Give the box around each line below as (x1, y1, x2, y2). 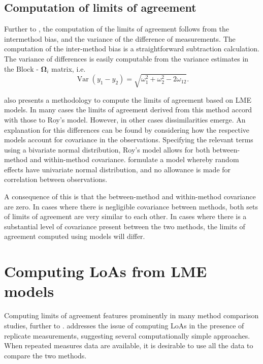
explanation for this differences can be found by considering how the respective (4, 124, 250, 135)
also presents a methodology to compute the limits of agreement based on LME (4, 94, 251, 105)
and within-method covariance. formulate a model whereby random (29, 154, 239, 165)
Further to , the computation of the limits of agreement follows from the (4, 23, 229, 34)
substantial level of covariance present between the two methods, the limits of (4, 221, 245, 231)
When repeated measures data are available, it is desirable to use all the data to (4, 340, 253, 351)
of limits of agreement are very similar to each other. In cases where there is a (4, 211, 247, 222)
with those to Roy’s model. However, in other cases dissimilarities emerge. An (4, 114, 246, 125)
